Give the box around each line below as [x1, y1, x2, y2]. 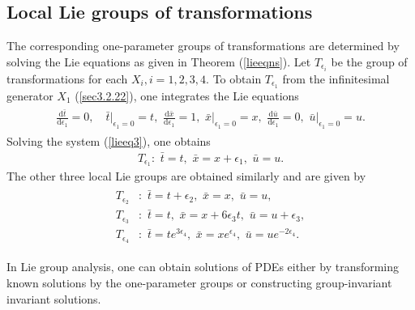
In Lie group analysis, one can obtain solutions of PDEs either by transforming [6, 258, 400, 275]
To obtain [212, 70, 262, 87]
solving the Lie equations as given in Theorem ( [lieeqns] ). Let [6, 53, 311, 70]
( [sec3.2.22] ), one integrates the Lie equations [75, 87, 299, 104]
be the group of [331, 53, 408, 70]
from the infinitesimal [282, 70, 390, 87]
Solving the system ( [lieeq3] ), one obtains [6, 132, 211, 149]
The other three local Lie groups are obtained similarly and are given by [6, 168, 366, 185]
